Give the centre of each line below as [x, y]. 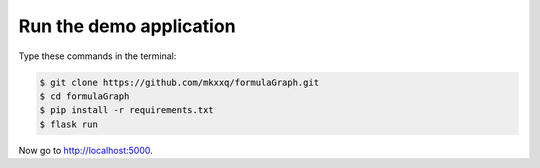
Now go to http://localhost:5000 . [86, 150]
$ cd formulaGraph [84, 96]
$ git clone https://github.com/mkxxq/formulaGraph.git [179, 82]
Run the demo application [127, 26]
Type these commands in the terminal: [97, 56]
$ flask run [69, 124]
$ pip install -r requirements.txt [126, 110]
